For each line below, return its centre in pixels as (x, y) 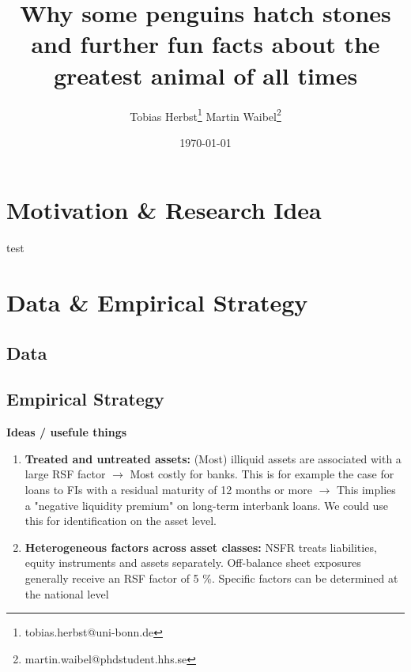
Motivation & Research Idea (164, 210)
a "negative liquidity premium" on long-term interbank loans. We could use (206, 505)
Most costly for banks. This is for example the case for (262, 474)
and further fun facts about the (205, 44)
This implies (366, 490)
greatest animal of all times (205, 75)
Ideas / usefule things (67, 432)
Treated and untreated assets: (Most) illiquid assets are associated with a (213, 458)
